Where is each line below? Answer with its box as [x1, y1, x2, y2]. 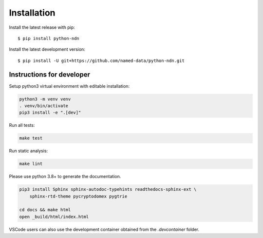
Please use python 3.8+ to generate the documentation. [9, 174, 121, 179]
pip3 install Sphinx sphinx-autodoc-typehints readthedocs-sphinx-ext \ [19, 187, 197, 192]
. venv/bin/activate [19, 103, 68, 108]
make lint [19, 161, 43, 167]
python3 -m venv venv [19, 96, 71, 102]
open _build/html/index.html [19, 214, 89, 219]
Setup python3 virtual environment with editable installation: [9, 83, 130, 89]
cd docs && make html [19, 207, 71, 213]
